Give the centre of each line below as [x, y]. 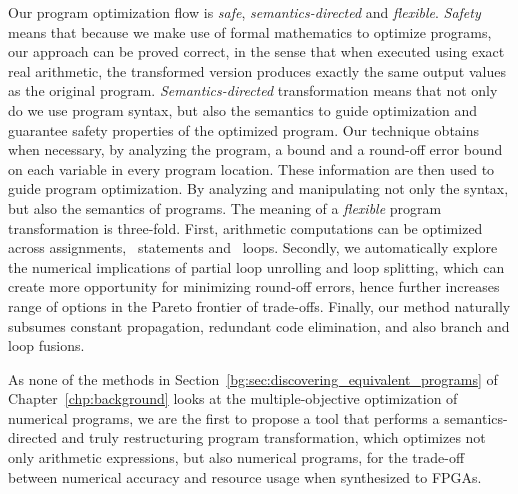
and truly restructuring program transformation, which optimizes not [273, 437]
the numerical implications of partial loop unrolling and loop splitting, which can [256, 266]
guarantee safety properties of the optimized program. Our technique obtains [244, 129]
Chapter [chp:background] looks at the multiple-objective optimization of [233, 398]
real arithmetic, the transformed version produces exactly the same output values [257, 70]
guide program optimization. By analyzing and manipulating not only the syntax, [258, 188]
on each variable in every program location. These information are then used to [251, 168]
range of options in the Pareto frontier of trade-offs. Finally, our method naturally [259, 305]
